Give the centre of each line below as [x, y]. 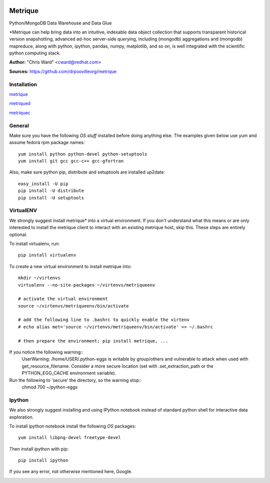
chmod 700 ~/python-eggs [50, 387]
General [19, 125]
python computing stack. [35, 53]
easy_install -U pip [43, 183]
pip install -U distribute [51, 191]
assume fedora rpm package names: [47, 142]
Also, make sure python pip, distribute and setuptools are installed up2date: [87, 172]
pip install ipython [43, 460]
